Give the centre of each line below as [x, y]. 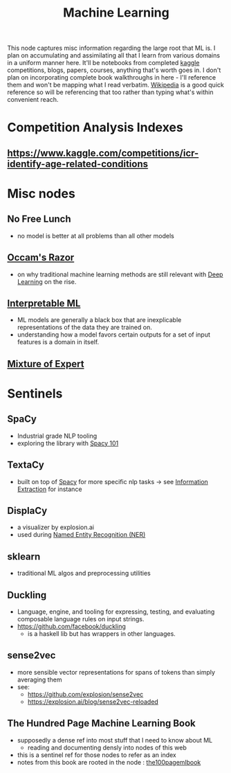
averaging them [39, 679]
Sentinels [35, 393]
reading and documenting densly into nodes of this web [107, 747]
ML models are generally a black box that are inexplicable [99, 320]
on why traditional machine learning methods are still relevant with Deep [120, 274]
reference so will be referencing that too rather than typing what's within [110, 92]
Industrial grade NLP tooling [57, 436]
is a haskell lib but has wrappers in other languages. [102, 634]
